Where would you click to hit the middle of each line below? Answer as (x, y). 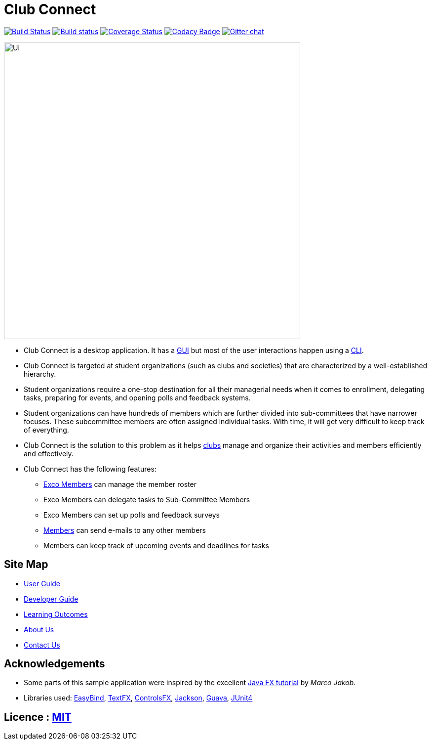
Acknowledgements (55, 664)
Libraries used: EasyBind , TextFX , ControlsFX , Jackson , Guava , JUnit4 (138, 698)
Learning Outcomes (56, 614)
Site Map (26, 565)
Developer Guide (51, 599)
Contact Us (42, 645)
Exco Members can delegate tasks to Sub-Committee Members (147, 499)
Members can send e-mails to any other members (125, 530)
